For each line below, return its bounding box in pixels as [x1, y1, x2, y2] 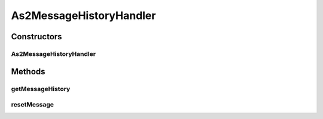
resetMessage [11, 101, 54, 109]
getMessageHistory [11, 84, 71, 93]
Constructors [11, 32, 62, 42]
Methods [11, 66, 45, 77]
